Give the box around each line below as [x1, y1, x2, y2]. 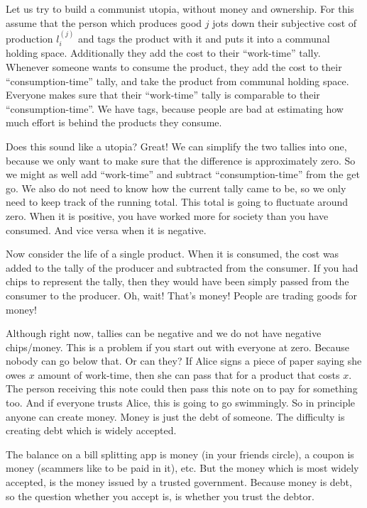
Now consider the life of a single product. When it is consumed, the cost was [6, 246, 339, 261]
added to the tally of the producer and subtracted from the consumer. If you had [6, 260, 358, 275]
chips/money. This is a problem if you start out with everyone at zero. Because [6, 339, 350, 354]
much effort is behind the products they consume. [6, 115, 222, 130]
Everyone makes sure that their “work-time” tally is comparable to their [6, 87, 320, 102]
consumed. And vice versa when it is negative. [6, 222, 207, 237]
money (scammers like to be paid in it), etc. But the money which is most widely [6, 460, 359, 475]
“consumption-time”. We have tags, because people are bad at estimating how [6, 101, 344, 116]
